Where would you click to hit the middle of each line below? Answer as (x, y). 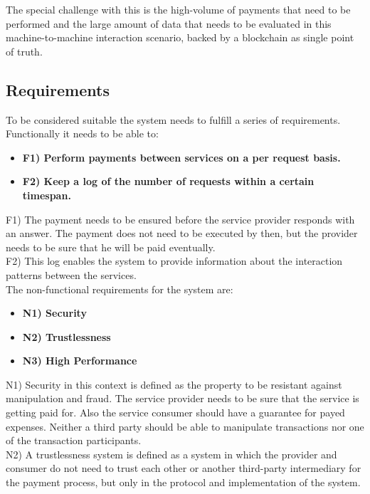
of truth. (24, 51)
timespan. (47, 195)
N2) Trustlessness (67, 336)
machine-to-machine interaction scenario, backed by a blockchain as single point (180, 37)
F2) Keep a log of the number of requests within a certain (168, 181)
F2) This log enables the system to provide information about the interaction (174, 261)
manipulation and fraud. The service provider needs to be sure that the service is (183, 398)
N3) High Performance (80, 361)
